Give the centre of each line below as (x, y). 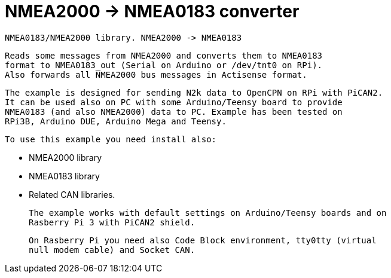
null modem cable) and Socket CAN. (112, 250)
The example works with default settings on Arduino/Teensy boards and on (208, 213)
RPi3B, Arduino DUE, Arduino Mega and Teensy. (116, 121)
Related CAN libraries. (72, 194)
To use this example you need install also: (111, 139)
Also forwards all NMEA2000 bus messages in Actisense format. (156, 74)
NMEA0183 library (64, 176)
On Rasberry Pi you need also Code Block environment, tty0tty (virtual (203, 240)
